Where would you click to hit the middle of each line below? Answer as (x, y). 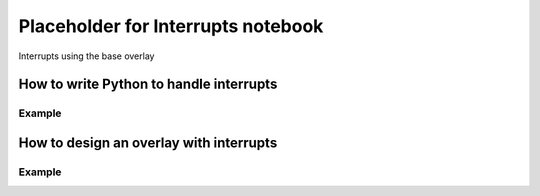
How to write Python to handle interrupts (148, 84)
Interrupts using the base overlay (86, 56)
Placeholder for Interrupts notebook (171, 26)
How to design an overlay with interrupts (148, 142)
